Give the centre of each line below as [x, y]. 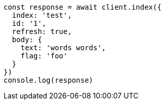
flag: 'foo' [44, 56]
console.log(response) [49, 80]
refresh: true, [42, 31]
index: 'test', [42, 15]
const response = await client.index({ [82, 7]
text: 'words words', [63, 48]
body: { [27, 40]
